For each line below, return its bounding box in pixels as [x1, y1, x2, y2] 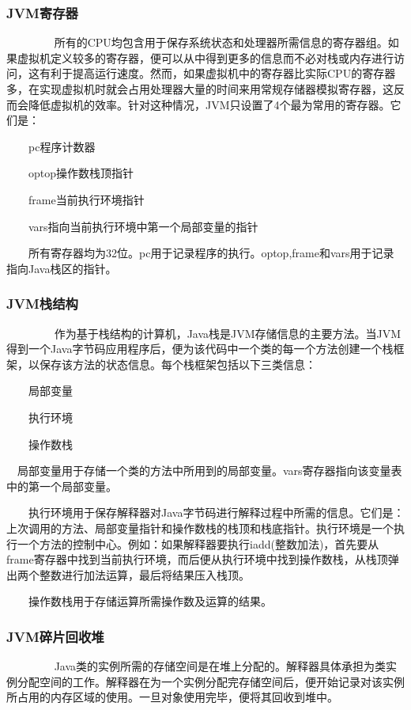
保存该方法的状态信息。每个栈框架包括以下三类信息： [39, 355, 316, 372]
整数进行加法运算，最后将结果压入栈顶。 [39, 566, 250, 583]
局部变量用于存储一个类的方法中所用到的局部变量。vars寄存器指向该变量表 [17, 462, 402, 479]
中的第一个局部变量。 [6, 477, 117, 494]
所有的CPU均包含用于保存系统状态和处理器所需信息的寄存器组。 [54, 34, 388, 51]
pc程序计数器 [28, 138, 96, 154]
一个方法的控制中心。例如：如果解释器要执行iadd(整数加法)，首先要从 [17, 535, 379, 552]
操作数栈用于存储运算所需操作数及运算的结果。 [28, 593, 272, 609]
